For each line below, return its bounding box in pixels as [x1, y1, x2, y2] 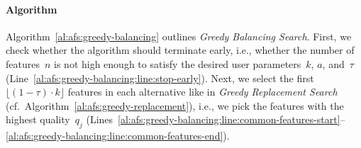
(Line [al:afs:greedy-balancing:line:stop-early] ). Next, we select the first [6, 70, 314, 85]
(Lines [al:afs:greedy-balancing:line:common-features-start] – [86, 112, 345, 127]
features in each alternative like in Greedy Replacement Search [67, 84, 338, 99]
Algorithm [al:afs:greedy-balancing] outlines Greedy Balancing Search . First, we [6, 28, 352, 43]
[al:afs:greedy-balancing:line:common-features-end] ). [6, 128, 230, 143]
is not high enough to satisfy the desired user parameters [54, 56, 301, 71]
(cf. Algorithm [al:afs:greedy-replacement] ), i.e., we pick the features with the [6, 98, 344, 113]
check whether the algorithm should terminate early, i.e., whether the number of [6, 42, 355, 57]
